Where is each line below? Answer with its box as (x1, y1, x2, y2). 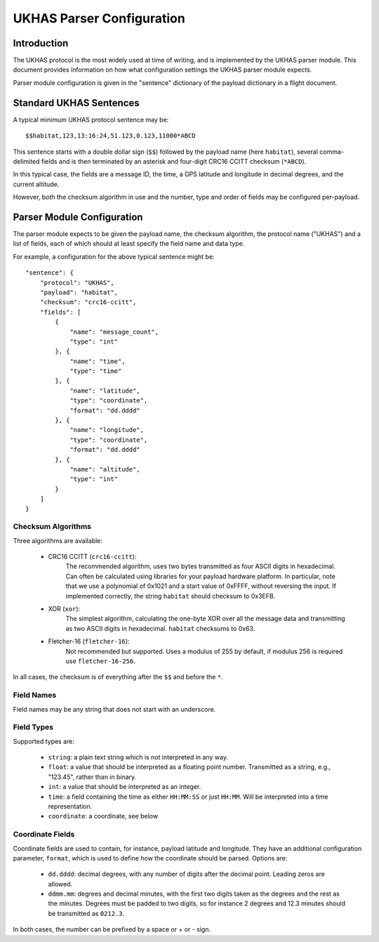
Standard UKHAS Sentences (13, 97, 140, 109)
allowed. (48, 879, 73, 888)
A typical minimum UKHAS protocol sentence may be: (13, 115, 169, 124)
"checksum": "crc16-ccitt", (39, 299, 137, 306)
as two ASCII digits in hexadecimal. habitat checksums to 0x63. (65, 624, 255, 632)
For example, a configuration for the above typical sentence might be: (13, 252, 215, 261)
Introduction (13, 37, 69, 49)
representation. (48, 802, 93, 811)
